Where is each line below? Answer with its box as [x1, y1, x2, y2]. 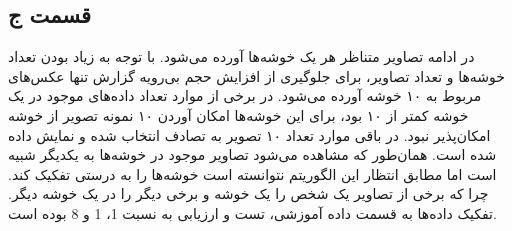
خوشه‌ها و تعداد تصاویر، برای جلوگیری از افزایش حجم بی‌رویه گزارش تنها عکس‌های [8, 65, 505, 86]
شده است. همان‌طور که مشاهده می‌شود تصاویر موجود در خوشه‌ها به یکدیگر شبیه [8, 144, 497, 165]
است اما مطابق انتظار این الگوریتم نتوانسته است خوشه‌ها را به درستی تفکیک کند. [8, 163, 497, 184]
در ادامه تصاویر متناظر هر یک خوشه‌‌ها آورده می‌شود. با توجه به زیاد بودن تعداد [8, 46, 475, 67]
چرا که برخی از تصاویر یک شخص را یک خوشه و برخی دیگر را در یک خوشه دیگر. [8, 183, 489, 204]
